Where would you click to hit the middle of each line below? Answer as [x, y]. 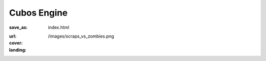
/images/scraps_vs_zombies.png [81, 36]
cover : [16, 43]
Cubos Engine [38, 13]
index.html [59, 27]
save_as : [18, 27]
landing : [18, 50]
